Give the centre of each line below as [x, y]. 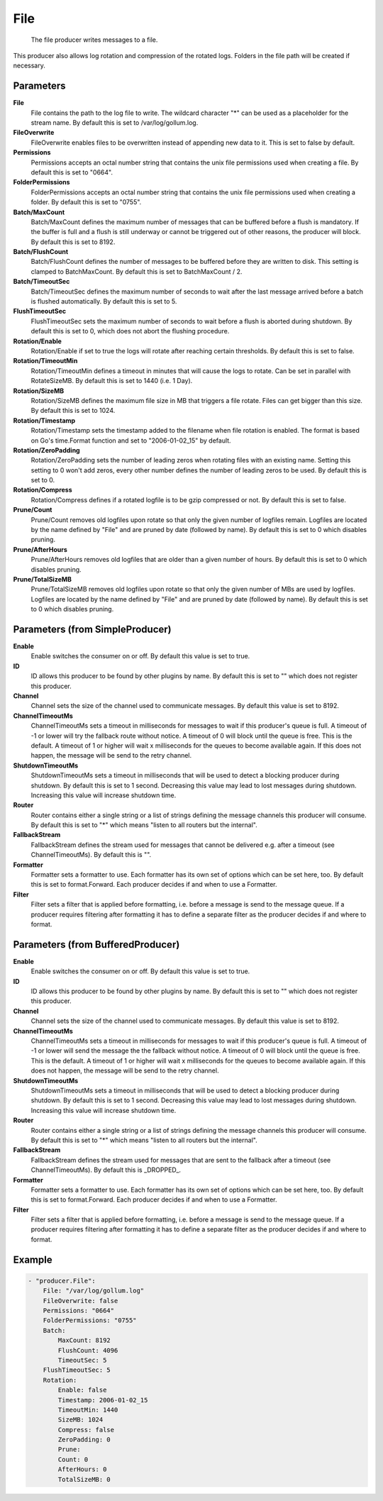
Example [33, 1259]
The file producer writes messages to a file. [94, 40]
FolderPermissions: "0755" [90, 1320]
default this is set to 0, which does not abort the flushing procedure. [130, 331]
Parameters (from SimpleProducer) [92, 629]
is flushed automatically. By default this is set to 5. [104, 301]
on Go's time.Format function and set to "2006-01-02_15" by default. [131, 441]
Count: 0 [73, 1459]
